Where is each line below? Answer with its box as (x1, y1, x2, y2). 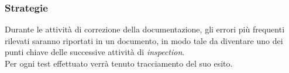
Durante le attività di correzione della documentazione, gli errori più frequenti (5, 23, 285, 35)
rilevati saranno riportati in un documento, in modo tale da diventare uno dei (5, 34, 283, 46)
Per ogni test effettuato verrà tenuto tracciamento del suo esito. (5, 57, 233, 69)
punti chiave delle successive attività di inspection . (5, 46, 185, 58)
